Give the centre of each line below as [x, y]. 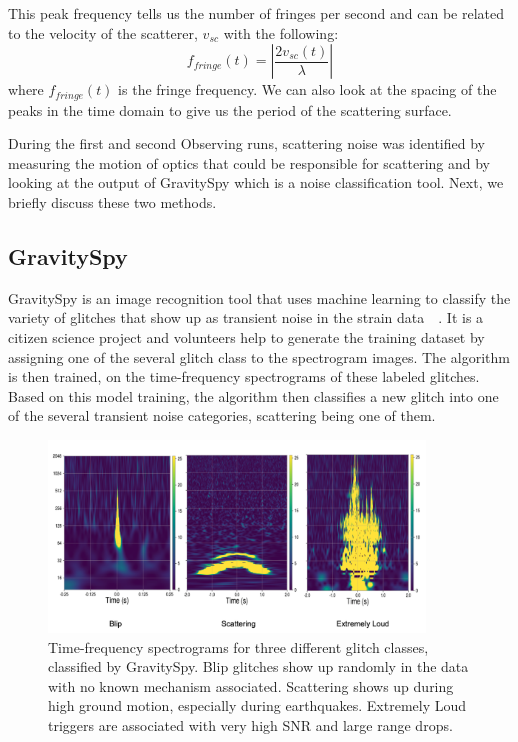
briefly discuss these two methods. [112, 202]
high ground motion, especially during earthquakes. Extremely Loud [257, 705]
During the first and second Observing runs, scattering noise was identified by [246, 143]
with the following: [281, 32]
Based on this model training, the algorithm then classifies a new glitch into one [253, 395]
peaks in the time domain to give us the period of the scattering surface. [230, 109]
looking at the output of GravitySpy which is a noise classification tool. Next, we [256, 182]
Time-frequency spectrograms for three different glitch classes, [238, 646]
